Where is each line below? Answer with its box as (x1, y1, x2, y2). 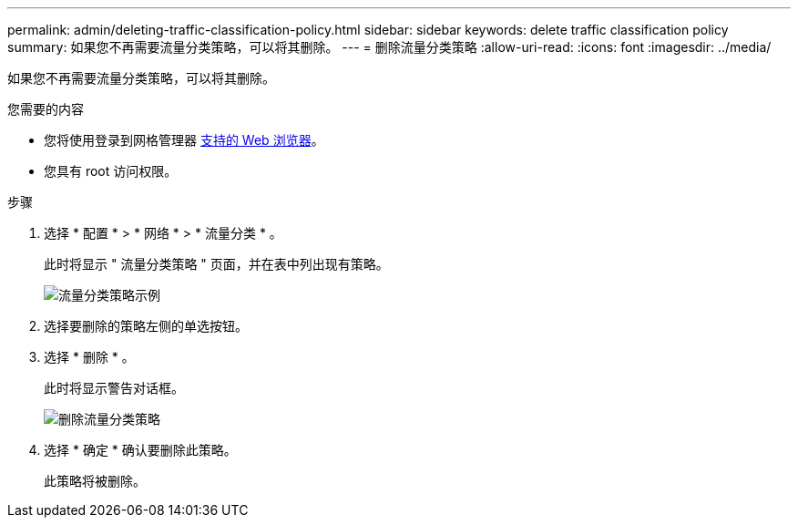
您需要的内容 (7, 101, 84, 117)
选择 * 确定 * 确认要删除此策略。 (44, 442, 237, 458)
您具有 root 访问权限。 (44, 163, 178, 179)
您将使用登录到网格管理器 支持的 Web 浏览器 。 (44, 132, 324, 148)
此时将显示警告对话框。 (44, 380, 184, 396)
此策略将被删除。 (44, 473, 146, 489)
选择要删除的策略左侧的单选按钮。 (44, 318, 248, 334)
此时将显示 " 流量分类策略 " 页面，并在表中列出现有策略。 (44, 256, 389, 272)
